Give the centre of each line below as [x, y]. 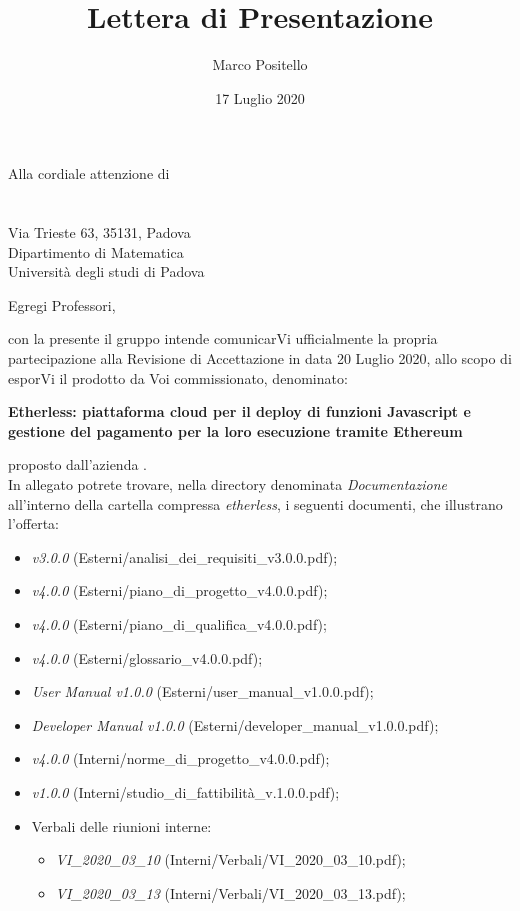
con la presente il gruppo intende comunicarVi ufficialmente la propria [223, 338]
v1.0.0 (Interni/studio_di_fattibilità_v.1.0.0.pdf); [185, 791]
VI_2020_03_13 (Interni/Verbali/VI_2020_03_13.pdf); [230, 892]
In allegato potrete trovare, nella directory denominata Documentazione [227, 484]
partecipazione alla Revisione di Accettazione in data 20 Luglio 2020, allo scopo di [260, 358]
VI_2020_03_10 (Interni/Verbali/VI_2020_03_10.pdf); [230, 859]
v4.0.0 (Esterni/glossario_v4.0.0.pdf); [147, 657]
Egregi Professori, [62, 304]
